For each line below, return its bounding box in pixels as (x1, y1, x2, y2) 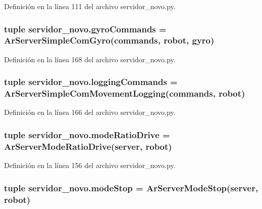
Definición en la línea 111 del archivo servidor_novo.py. (4, 1, 176, 11)
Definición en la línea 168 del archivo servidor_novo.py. (4, 54, 176, 64)
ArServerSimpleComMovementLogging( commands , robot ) (4, 87, 245, 100)
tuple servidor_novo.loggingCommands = (4, 75, 178, 88)
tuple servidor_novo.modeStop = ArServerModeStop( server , (4, 181, 258, 194)
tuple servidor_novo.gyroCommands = (4, 22, 167, 35)
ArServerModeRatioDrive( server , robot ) (4, 140, 172, 152)
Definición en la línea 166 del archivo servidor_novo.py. (4, 107, 176, 117)
